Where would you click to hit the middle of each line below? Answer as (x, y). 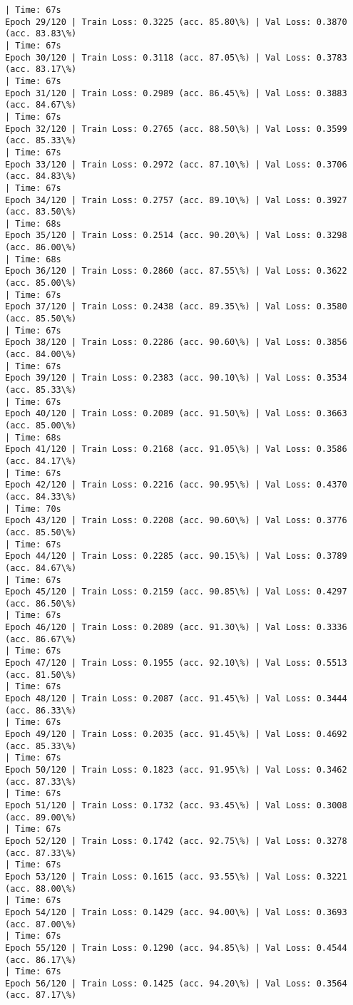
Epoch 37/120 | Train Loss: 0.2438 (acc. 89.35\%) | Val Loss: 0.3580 (176, 307)
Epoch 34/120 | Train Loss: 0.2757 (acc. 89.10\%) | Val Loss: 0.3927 (176, 200)
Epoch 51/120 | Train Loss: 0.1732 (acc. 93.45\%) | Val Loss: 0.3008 (176, 805)
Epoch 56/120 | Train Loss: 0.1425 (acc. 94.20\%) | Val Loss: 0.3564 (176, 983)
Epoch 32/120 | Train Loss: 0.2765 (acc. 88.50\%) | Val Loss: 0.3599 (176, 129)
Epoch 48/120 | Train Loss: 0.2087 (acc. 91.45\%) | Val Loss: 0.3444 (176, 699)
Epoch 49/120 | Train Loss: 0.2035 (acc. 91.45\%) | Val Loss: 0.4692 (176, 735)
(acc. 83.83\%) (41, 34)
